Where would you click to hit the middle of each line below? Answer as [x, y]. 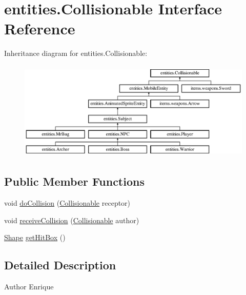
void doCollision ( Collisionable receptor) [67, 203]
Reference [40, 28]
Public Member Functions [74, 181]
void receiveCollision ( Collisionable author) [72, 220]
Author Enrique [29, 287]
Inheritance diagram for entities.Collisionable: [76, 53]
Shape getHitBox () [35, 237]
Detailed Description [60, 265]
